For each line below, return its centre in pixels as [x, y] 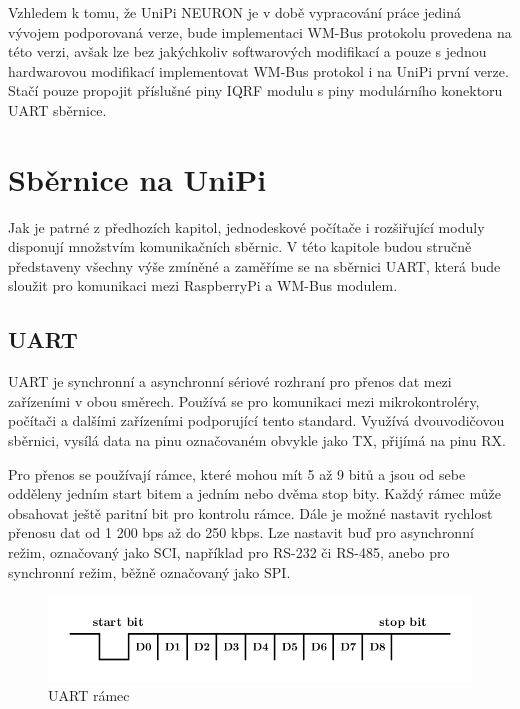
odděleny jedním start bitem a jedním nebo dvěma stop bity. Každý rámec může [254, 493]
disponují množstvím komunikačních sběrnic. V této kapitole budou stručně [240, 246]
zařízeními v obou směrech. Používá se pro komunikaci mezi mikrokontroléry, [244, 400]
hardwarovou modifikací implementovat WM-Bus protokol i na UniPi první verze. [258, 70]
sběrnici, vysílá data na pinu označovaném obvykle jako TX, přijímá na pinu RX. [257, 440]
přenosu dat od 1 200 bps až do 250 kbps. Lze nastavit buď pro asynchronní [241, 532]
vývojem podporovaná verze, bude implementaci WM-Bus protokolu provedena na [260, 31]
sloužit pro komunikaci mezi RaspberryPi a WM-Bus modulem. [203, 285]
